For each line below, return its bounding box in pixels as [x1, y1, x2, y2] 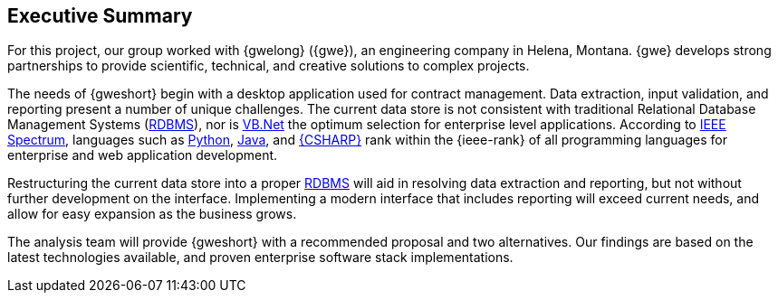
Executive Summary [7, 5, 193, 27]
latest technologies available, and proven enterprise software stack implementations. [7, 249, 514, 266]
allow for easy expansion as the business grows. [7, 206, 297, 222]
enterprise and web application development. [7, 147, 278, 164]
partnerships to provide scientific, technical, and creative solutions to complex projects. [7, 58, 530, 74]
